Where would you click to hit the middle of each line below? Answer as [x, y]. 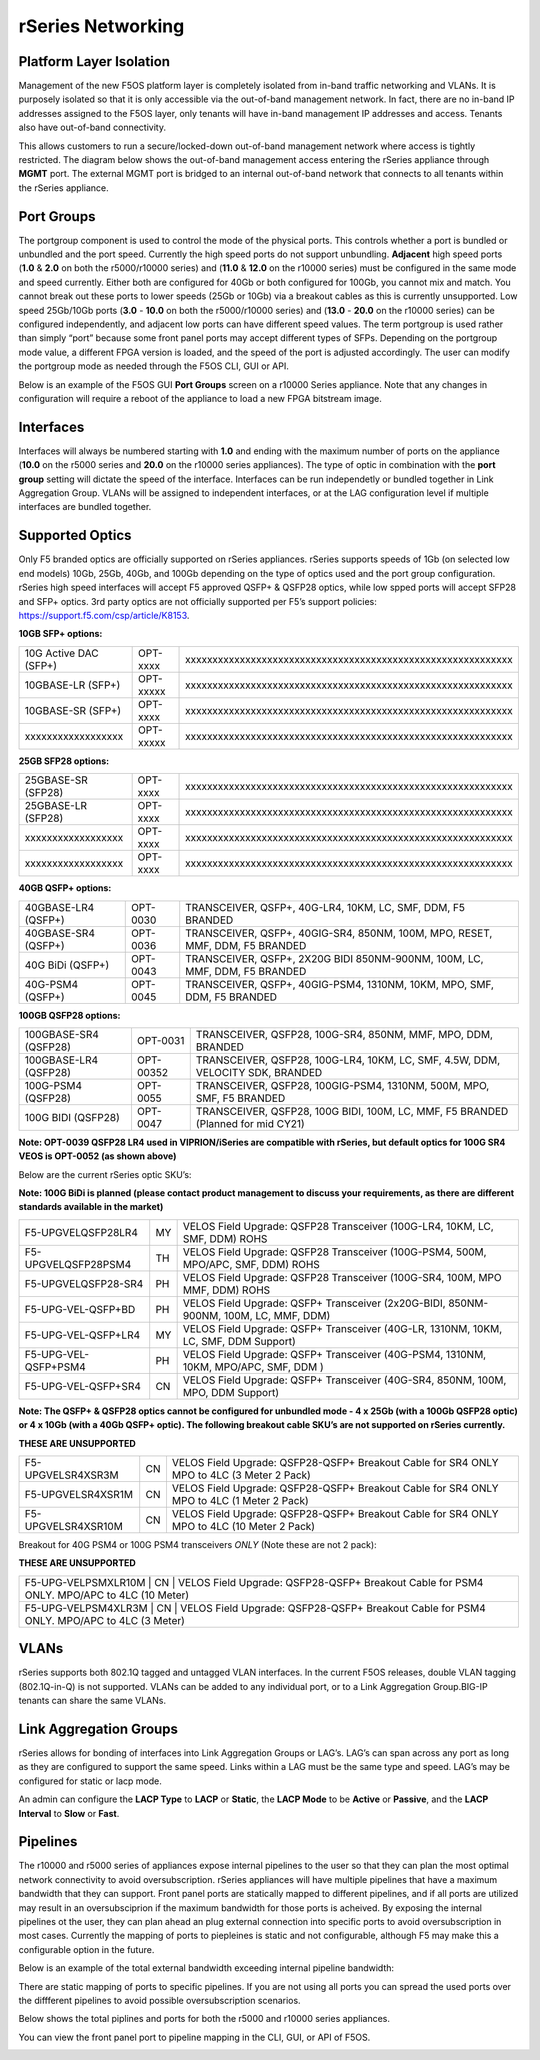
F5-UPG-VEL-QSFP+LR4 [82, 1335]
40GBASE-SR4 [59, 933]
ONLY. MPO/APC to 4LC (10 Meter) [107, 1595]
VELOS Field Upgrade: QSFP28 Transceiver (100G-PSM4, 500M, [334, 1252]
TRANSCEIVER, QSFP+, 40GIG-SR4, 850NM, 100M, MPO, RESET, [339, 933]
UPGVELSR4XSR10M [74, 1527]
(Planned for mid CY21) [250, 1123]
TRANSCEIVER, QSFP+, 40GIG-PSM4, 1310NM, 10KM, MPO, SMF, [340, 984]
